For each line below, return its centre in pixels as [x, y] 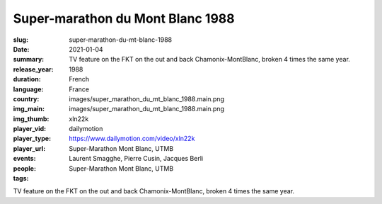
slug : [21, 40]
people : [25, 168]
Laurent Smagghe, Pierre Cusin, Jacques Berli [136, 159]
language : [28, 89]
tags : [21, 178]
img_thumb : [31, 119]
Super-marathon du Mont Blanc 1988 [124, 18]
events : [24, 159]
